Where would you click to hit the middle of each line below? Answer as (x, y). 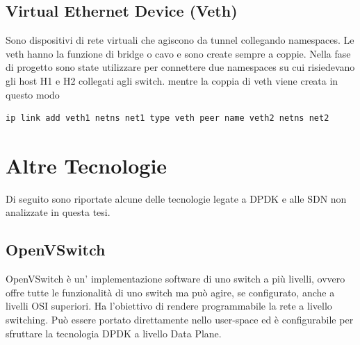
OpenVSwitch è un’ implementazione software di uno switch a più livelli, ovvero (175, 279)
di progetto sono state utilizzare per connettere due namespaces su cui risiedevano (180, 67)
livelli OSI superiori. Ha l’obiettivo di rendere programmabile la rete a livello (169, 306)
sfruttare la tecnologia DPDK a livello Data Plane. (114, 333)
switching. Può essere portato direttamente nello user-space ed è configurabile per (180, 320)
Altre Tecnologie (87, 165)
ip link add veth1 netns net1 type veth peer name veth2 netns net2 (167, 118)
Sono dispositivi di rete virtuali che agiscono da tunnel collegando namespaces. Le (180, 40)
